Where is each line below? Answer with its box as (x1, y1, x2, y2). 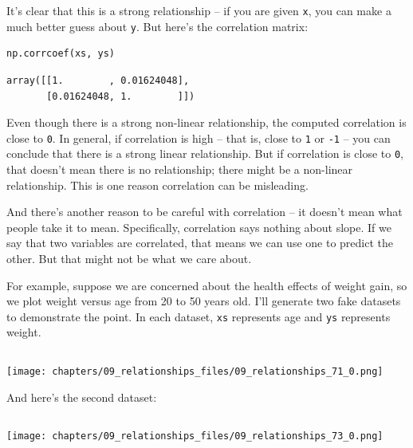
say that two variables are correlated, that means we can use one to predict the (6, 234, 393, 251)
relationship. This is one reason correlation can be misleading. (6, 176, 309, 193)
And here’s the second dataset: (6, 388, 157, 405)
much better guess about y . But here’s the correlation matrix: (6, 18, 309, 34)
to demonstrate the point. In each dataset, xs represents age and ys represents (6, 308, 391, 324)
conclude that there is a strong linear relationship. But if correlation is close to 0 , (6, 145, 403, 162)
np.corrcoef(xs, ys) (6, 48, 116, 60)
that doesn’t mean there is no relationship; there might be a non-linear (6, 161, 353, 177)
